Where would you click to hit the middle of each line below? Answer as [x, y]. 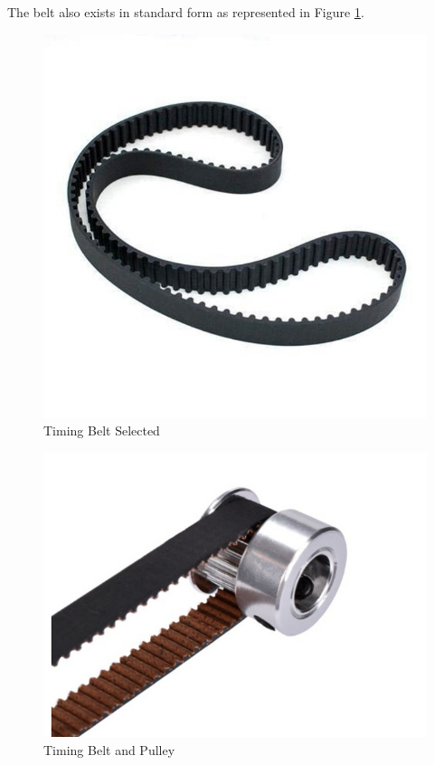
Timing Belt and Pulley [109, 749]
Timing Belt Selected [102, 430]
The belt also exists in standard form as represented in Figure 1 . [186, 12]
